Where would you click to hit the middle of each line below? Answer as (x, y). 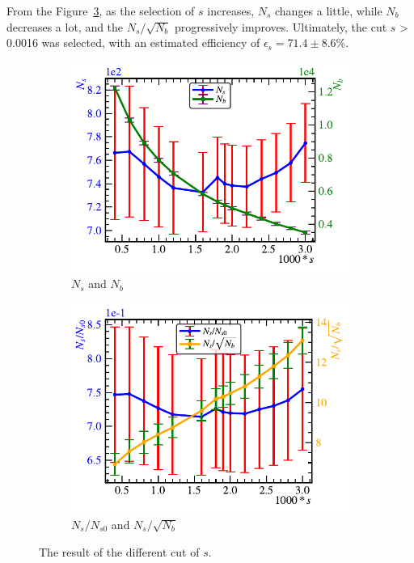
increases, (231, 11)
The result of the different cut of (119, 551)
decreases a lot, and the (65, 26)
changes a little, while (329, 11)
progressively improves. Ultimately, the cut (281, 26)
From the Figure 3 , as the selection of (101, 11)
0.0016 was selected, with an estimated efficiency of (133, 42)
